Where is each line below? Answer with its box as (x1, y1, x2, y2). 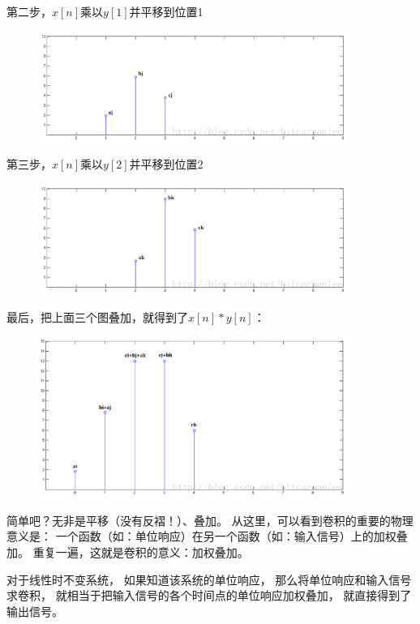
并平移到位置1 (129, 3, 204, 19)
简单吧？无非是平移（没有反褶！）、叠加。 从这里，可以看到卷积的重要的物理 (6, 511, 414, 528)
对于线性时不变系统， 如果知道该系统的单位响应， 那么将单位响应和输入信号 (6, 571, 412, 588)
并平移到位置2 (129, 156, 204, 173)
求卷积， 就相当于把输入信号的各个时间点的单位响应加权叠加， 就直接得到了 (6, 587, 412, 604)
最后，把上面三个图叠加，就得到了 (6, 308, 188, 325)
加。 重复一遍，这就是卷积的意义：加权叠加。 (6, 544, 249, 560)
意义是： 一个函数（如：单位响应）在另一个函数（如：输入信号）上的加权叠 (6, 528, 408, 545)
